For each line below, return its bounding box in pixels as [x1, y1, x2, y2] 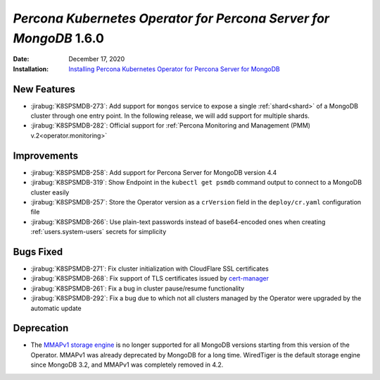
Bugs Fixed [13, 245, 63, 257]
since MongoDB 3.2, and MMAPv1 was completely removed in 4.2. [30, 360, 224, 369]
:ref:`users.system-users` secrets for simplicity [30, 228, 167, 236]
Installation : [13, 64, 49, 73]
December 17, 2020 [68, 55, 125, 63]
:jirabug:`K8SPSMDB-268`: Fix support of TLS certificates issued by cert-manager [30, 274, 270, 283]
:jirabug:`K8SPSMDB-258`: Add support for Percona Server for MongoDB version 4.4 [30, 168, 277, 176]
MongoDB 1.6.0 [13, 30, 105, 46]
